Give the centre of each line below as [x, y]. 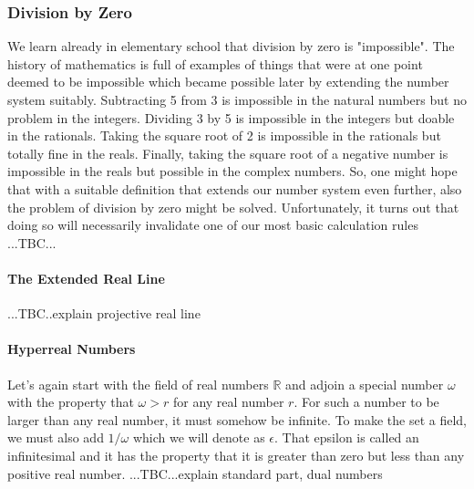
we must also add [56, 437]
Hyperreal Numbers [72, 349]
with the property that [71, 402]
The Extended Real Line [86, 278]
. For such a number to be [366, 402]
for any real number [228, 402]
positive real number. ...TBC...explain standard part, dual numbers [195, 473]
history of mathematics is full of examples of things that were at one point [215, 63]
